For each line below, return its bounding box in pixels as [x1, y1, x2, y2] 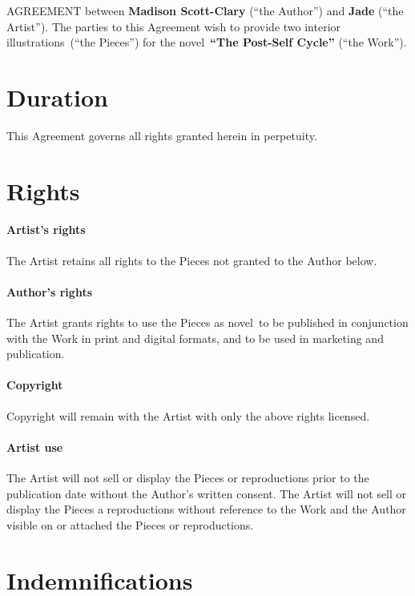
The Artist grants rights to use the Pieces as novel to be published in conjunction [6, 314, 409, 331]
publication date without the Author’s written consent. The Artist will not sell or [6, 485, 407, 501]
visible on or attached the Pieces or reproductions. [6, 516, 254, 533]
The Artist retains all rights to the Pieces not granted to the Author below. [6, 252, 377, 268]
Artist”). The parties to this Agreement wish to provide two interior [6, 18, 341, 34]
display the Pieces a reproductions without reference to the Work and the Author [6, 501, 406, 517]
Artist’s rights [6, 221, 86, 238]
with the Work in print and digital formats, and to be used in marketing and [6, 329, 384, 346]
